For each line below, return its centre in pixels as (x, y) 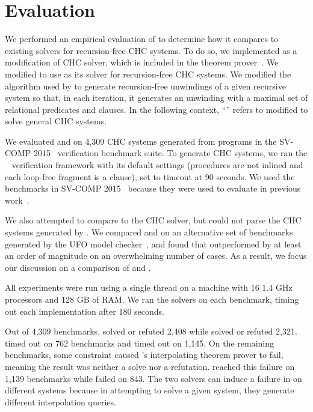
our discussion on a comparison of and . (78, 267)
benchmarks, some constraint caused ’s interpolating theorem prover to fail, (144, 355)
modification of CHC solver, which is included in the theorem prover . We (142, 62)
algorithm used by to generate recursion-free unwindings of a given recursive (145, 86)
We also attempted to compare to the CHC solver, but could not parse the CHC (153, 220)
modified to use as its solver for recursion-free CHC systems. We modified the (148, 74)
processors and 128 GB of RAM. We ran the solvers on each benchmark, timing (152, 299)
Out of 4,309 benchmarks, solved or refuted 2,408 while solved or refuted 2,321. (151, 331)
